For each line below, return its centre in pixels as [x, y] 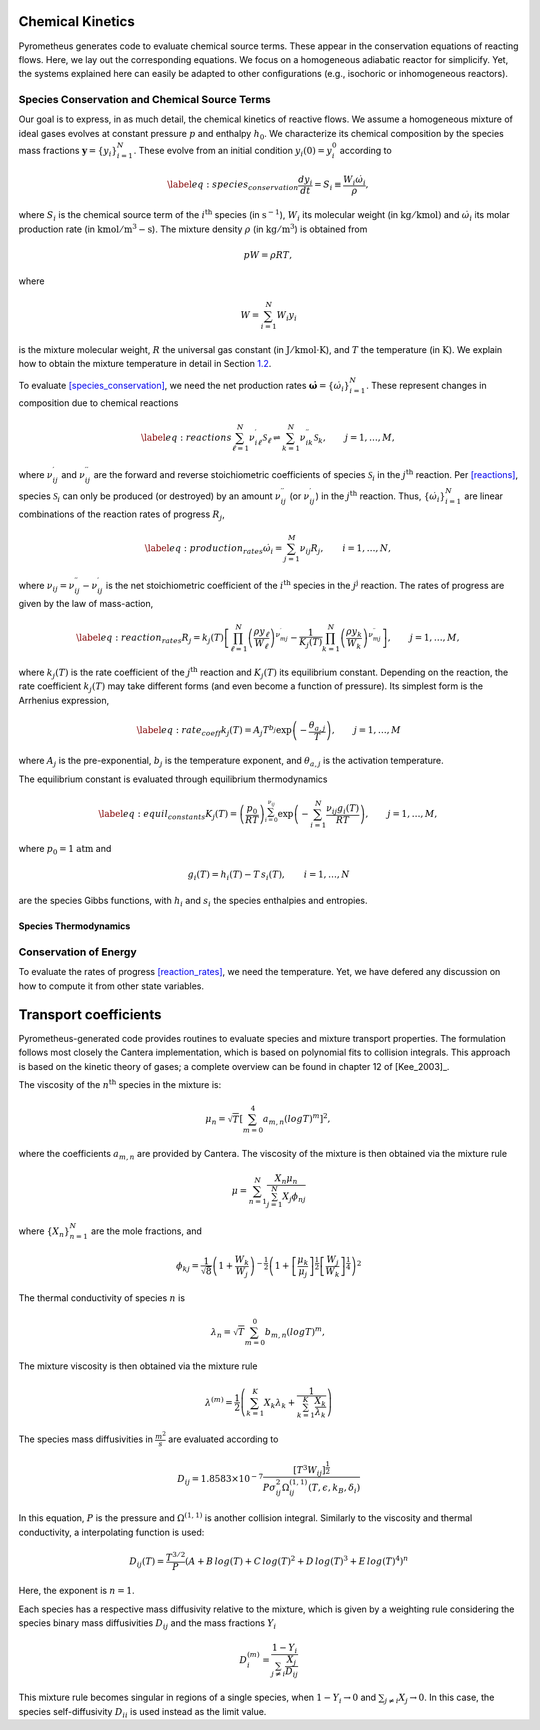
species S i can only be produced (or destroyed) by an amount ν [150, 497]
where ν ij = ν [46, 587]
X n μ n [286, 1179]
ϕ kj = [187, 1267]
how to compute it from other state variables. [111, 986]
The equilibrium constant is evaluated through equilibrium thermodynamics [173, 779]
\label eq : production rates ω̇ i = [213, 549]
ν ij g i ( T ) [342, 810]
